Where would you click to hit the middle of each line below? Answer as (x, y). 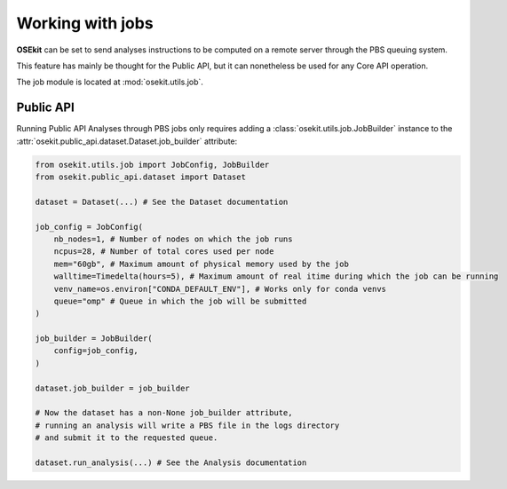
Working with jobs (85, 23)
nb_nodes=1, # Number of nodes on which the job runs (173, 239)
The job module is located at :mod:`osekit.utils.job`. (110, 82)
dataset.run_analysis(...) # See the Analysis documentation (171, 462)
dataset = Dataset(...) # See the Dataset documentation (162, 201)
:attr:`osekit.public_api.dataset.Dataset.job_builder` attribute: (127, 141)
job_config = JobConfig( (89, 227)
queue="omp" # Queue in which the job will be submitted (180, 301)
